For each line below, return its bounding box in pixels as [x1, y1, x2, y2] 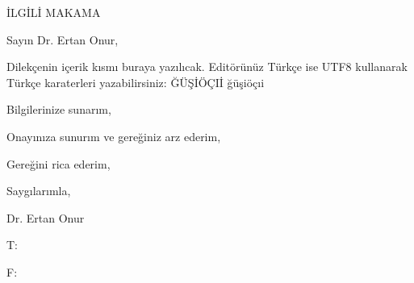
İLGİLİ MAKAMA [6, 4, 101, 20]
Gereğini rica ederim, [6, 155, 111, 172]
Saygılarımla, [6, 182, 71, 199]
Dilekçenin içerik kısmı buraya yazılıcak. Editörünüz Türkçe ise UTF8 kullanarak [6, 58, 408, 75]
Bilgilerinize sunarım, [6, 101, 111, 118]
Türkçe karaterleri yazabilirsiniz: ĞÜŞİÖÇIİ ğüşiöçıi [6, 73, 265, 90]
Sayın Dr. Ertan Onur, [6, 31, 119, 48]
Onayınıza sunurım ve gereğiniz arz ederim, [6, 127, 221, 144]
